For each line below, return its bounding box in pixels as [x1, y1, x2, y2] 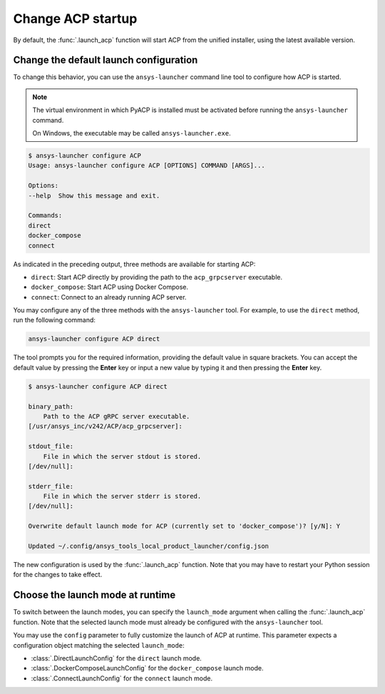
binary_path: [28, 402, 74, 410]
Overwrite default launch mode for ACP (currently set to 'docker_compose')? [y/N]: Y [28, 522, 341, 531]
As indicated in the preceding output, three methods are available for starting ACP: [13, 260, 256, 268]
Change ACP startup [13, 11, 138, 26]
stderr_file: [28, 482, 74, 490]
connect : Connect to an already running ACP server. [31, 292, 187, 301]
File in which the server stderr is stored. [43, 492, 202, 501]
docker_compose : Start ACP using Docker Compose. [31, 282, 189, 292]
